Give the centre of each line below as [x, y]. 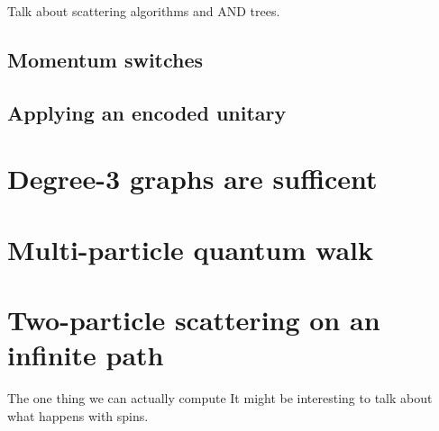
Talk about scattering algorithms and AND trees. [144, 11]
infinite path [86, 355]
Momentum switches [105, 59]
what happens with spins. [78, 415]
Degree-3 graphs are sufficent [192, 179]
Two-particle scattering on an [194, 320]
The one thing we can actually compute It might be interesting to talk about [220, 398]
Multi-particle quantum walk [191, 249]
